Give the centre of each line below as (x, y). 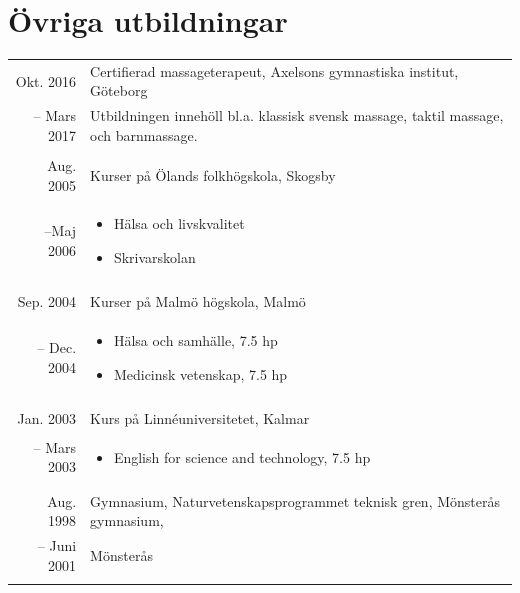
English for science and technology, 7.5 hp (242, 456)
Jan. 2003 (47, 417)
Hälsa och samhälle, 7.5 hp (195, 339)
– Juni (57, 545)
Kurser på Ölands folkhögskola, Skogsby (213, 174)
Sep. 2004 (47, 301)
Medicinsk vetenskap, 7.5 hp (200, 373)
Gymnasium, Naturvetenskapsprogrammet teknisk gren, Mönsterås (295, 500)
